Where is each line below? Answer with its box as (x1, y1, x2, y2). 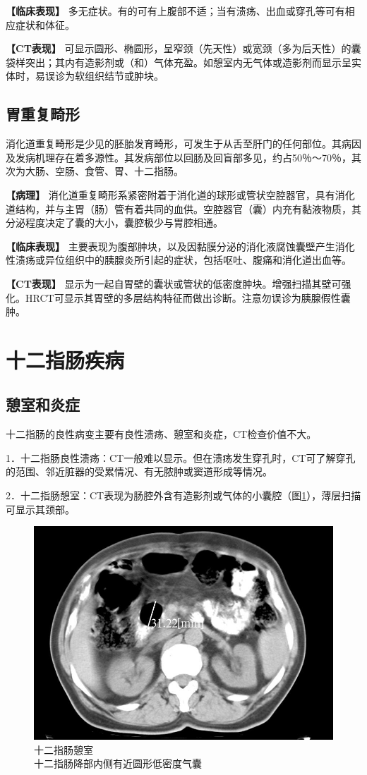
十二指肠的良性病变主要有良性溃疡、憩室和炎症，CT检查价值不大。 (6, 427, 317, 441)
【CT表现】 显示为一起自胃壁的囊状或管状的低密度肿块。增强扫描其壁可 (6, 276, 342, 291)
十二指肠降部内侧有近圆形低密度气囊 (34, 756, 202, 771)
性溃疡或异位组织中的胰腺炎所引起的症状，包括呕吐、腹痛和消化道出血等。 (6, 252, 351, 267)
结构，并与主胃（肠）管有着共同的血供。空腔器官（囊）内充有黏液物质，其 (15, 201, 361, 216)
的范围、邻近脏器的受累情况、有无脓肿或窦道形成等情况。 (6, 464, 272, 479)
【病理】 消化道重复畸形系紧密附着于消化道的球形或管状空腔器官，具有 (6, 187, 335, 202)
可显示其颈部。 (6, 501, 75, 516)
